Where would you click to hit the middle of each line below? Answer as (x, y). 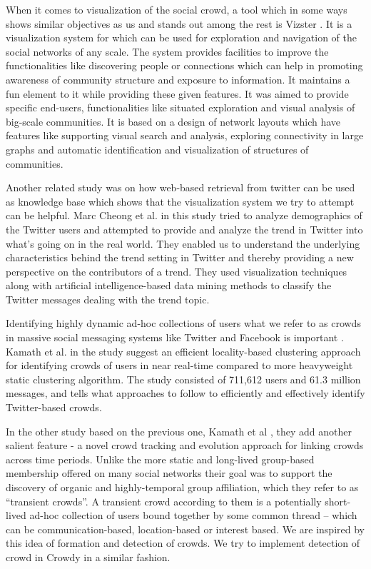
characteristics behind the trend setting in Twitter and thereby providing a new (180, 257)
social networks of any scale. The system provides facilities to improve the (167, 51)
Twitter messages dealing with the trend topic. (108, 299)
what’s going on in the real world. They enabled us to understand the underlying (183, 243)
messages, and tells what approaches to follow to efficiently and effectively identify (185, 393)
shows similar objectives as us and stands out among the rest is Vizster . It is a (179, 23)
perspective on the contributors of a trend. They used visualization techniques (177, 271)
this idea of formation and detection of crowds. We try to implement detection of (183, 543)
